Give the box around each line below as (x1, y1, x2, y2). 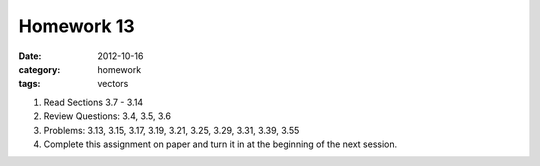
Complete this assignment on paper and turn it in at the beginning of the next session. (43, 138, 398, 150)
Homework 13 (18, 15, 135, 37)
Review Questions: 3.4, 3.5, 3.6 (43, 110, 172, 122)
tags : (18, 78, 41, 90)
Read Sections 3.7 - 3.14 (43, 96, 144, 108)
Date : (18, 50, 42, 62)
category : (18, 63, 61, 75)
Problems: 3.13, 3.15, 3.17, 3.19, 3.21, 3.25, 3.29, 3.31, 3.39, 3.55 (43, 124, 300, 136)
